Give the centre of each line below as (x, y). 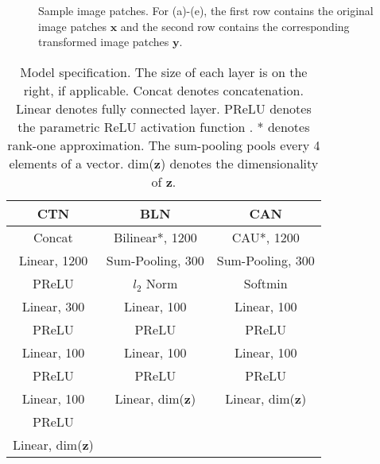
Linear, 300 (53, 306)
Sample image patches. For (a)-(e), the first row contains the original (206, 10)
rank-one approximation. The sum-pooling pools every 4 (164, 145)
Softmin (266, 283)
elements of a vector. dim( (81, 163)
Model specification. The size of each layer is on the (164, 72)
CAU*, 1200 (266, 237)
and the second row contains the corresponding (235, 26)
